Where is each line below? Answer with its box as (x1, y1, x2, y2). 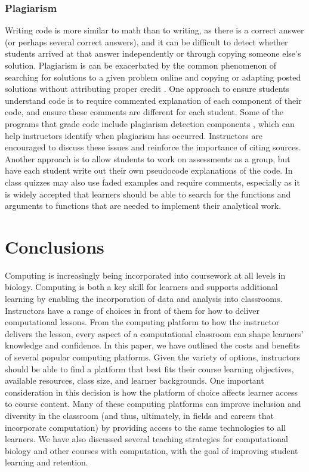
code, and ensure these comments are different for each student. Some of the (5, 106, 284, 118)
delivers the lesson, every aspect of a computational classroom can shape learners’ (5, 327, 304, 340)
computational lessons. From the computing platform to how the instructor (5, 316, 280, 328)
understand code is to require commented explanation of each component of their (5, 94, 302, 106)
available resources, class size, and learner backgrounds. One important (5, 374, 264, 387)
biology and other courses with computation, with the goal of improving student (5, 444, 298, 456)
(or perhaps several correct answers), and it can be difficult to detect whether (5, 35, 288, 48)
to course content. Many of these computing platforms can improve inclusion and (5, 397, 301, 410)
